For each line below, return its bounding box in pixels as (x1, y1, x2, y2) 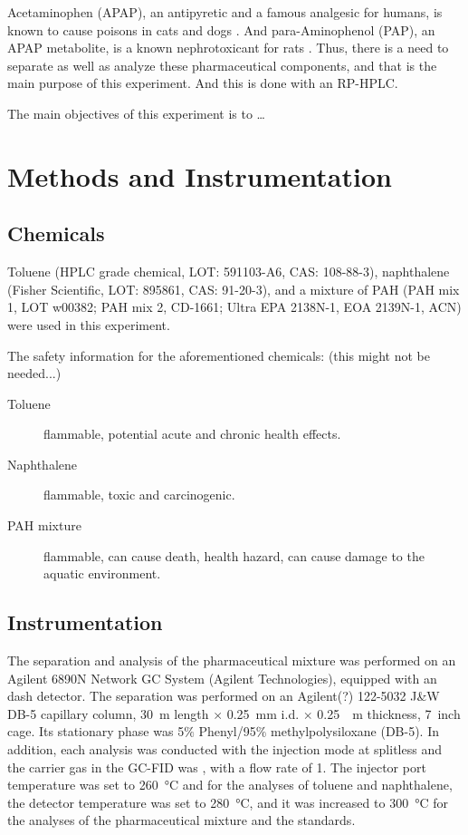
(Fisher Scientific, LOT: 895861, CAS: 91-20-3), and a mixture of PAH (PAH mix (7, 279, 460, 298)
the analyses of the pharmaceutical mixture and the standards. (7, 811, 356, 830)
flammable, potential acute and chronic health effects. (43, 424, 341, 443)
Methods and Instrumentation (7, 157, 392, 194)
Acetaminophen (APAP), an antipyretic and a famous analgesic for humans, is (7, 3, 443, 21)
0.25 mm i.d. (226, 704, 300, 723)
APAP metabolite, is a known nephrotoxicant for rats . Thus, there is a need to (7, 38, 449, 57)
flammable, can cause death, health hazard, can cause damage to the (43, 546, 425, 565)
